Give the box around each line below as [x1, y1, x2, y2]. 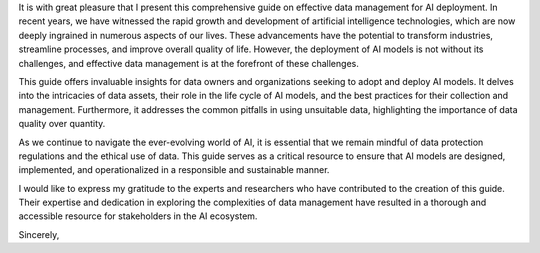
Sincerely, [18, 228, 60, 240]
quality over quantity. [18, 118, 106, 130]
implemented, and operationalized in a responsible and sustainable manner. [18, 164, 330, 176]
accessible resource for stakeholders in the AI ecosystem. [18, 210, 258, 222]
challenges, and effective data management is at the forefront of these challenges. [18, 57, 359, 69]
